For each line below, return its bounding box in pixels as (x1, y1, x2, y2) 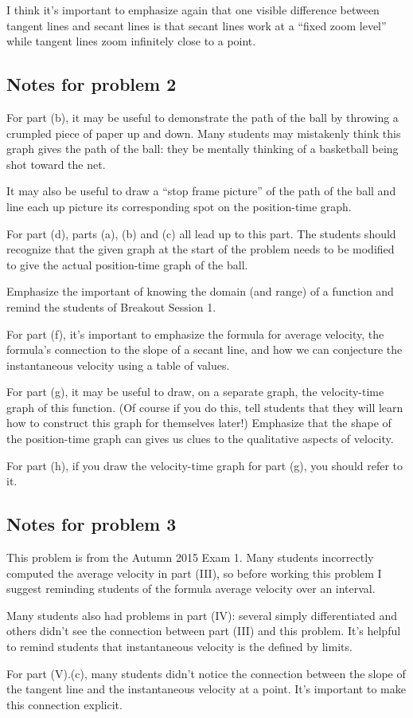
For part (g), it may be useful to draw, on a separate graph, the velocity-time (6, 383, 384, 400)
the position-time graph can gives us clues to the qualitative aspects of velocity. (6, 430, 394, 447)
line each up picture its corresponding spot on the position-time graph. (6, 198, 352, 214)
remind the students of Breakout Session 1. (6, 298, 216, 315)
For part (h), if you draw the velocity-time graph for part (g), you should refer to (6, 457, 403, 473)
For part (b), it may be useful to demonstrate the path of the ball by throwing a (6, 108, 399, 125)
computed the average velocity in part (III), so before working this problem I (6, 564, 382, 581)
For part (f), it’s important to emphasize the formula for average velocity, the (6, 325, 384, 342)
